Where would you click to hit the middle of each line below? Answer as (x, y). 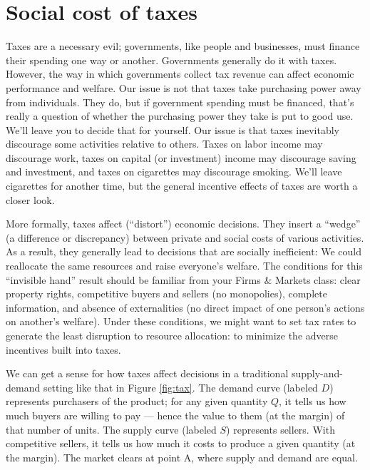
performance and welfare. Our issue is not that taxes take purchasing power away (184, 87)
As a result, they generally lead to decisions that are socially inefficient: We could (184, 251)
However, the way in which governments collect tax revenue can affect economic (180, 74)
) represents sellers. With (281, 429)
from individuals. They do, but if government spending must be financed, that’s (180, 102)
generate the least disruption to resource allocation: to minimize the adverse (172, 335)
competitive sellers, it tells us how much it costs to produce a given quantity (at (181, 443)
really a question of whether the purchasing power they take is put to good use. (180, 116)
